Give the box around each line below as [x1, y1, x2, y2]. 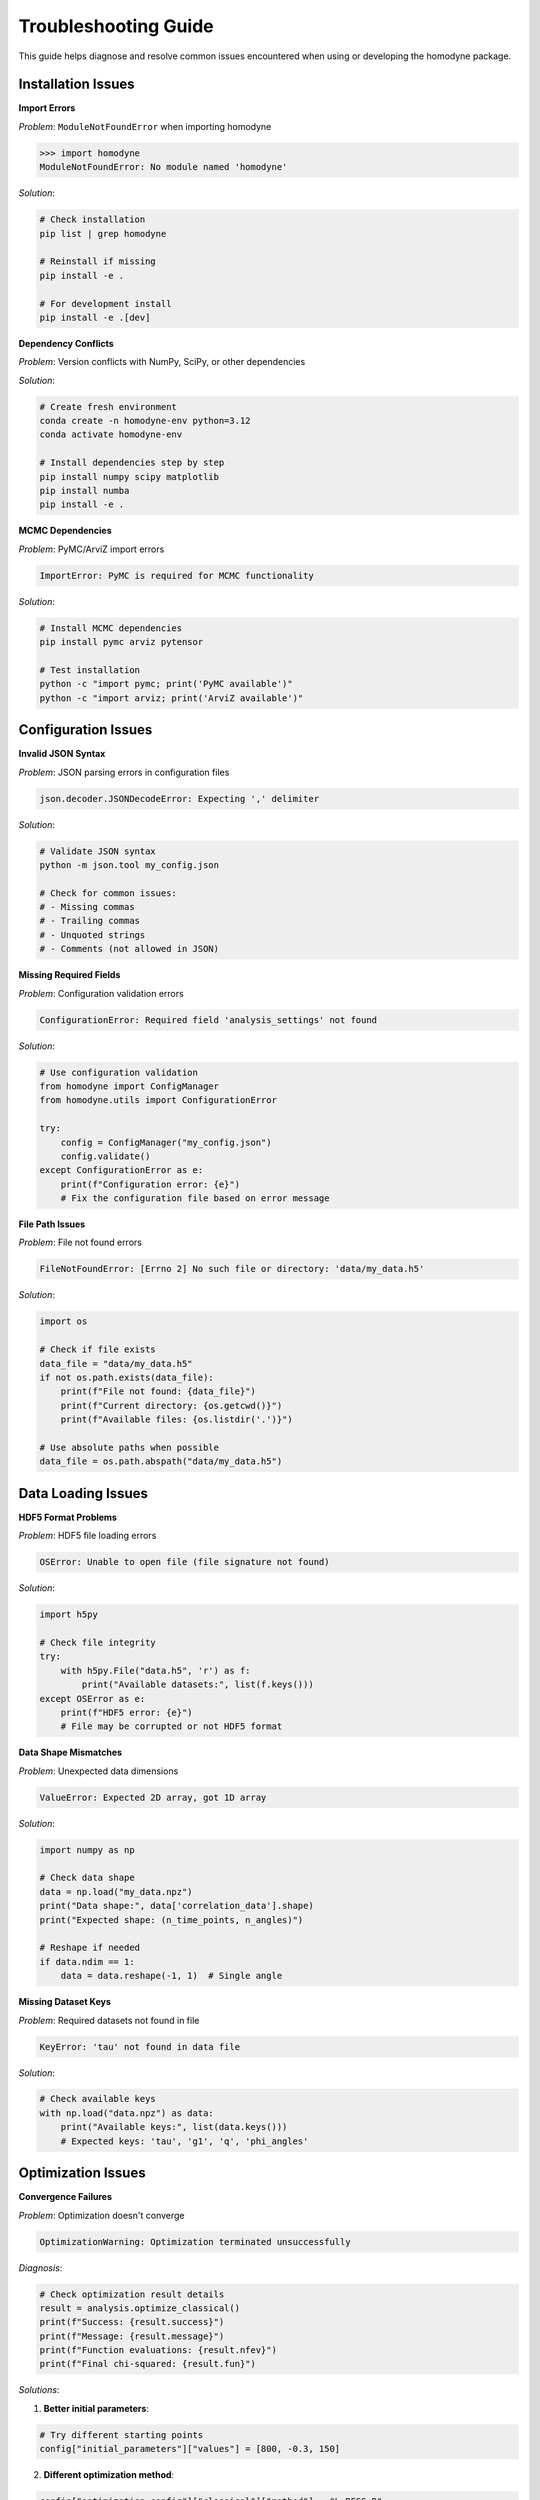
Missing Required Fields [18, 969, 121, 981]
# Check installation [39, 214, 146, 225]
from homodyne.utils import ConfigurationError [39, 1095, 277, 1106]
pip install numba [39, 485, 130, 497]
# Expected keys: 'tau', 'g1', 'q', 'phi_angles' [60, 2135, 309, 2147]
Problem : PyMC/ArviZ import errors [18, 543, 165, 555]
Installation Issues [18, 76, 135, 93]
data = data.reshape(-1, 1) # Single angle [60, 1970, 283, 1982]
